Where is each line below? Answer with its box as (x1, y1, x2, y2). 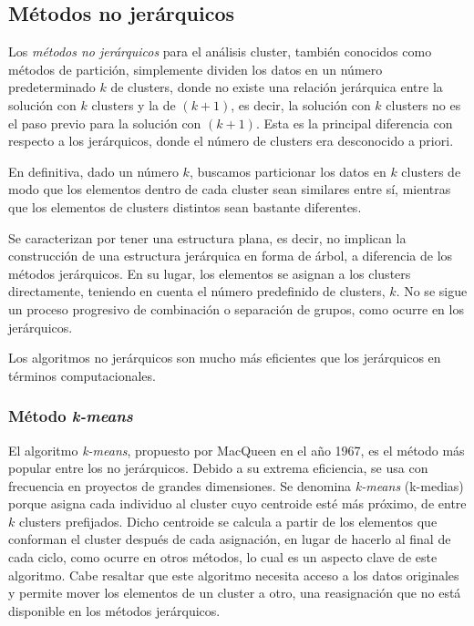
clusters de (401, 161, 461, 180)
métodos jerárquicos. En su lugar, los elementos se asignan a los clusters (8, 263, 411, 282)
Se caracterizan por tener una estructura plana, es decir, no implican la (8, 228, 407, 247)
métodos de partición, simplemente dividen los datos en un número (8, 59, 383, 78)
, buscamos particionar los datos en (189, 161, 386, 180)
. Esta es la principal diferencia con (255, 113, 453, 132)
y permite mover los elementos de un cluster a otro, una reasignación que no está (8, 583, 461, 602)
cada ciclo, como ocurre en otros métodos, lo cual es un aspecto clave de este (8, 548, 438, 567)
